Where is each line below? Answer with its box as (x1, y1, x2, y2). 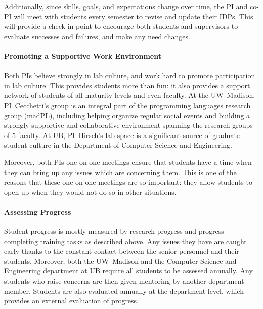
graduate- (212, 129, 242, 140)
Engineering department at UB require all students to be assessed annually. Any (4, 265, 253, 276)
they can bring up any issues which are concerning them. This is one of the (4, 166, 237, 177)
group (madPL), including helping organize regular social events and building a (4, 110, 250, 120)
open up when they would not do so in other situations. (4, 186, 177, 197)
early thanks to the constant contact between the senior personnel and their (4, 246, 239, 256)
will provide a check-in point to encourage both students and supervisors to (4, 21, 238, 31)
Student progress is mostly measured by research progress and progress (4, 226, 224, 236)
